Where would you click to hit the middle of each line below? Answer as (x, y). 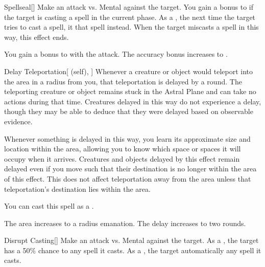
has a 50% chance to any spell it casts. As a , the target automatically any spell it (133, 250)
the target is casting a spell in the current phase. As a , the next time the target (130, 17)
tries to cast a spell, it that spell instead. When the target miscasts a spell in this (131, 27)
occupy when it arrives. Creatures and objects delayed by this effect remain (122, 158)
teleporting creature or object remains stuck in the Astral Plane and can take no (130, 91)
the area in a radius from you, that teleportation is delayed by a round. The (123, 81)
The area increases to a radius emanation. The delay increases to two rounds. (125, 223)
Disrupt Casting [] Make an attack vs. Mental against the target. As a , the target (131, 240)
